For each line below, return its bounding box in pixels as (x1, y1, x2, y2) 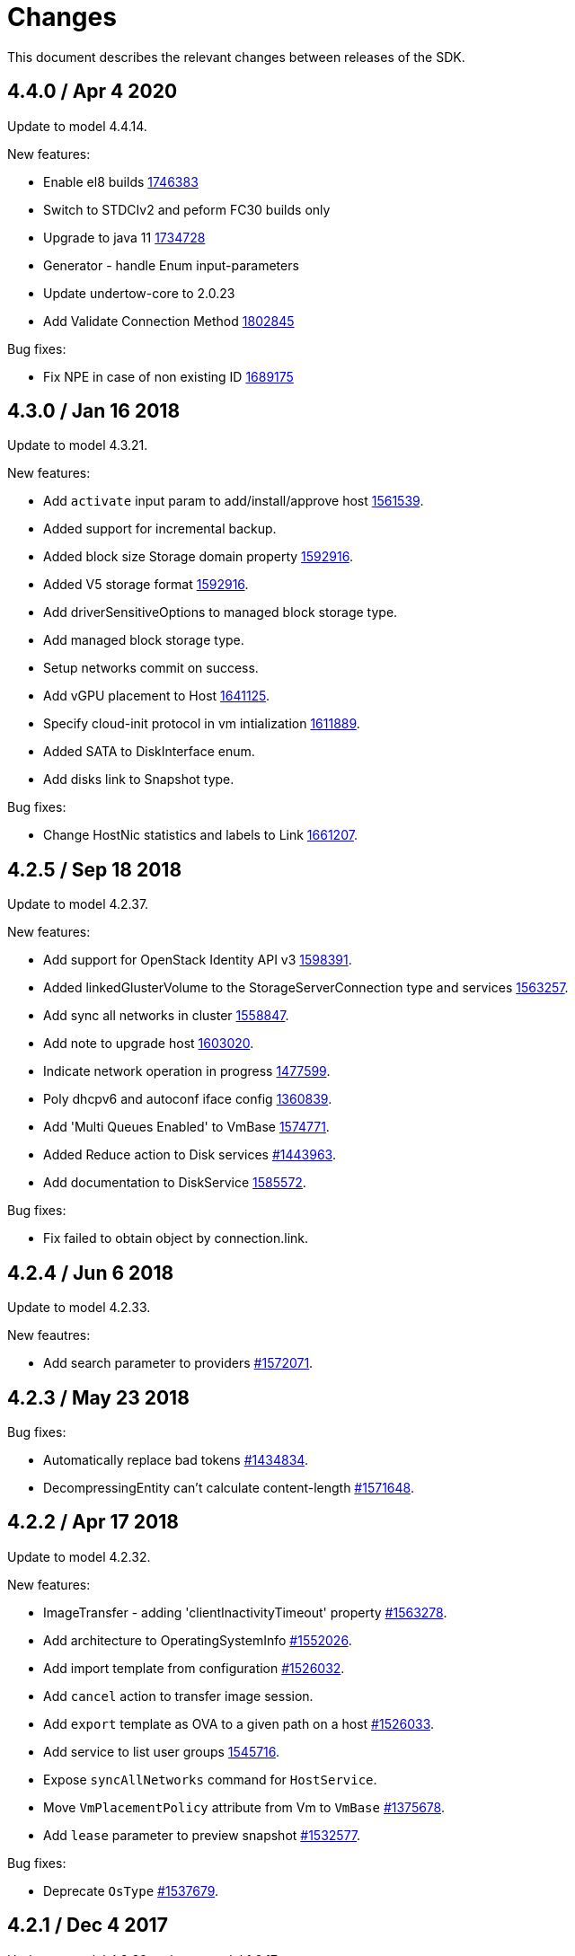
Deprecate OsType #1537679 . (43, 1882, 219, 1899)
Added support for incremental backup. (43, 521, 277, 537)
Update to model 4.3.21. (7, 437, 148, 454)
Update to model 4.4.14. (7, 118, 147, 134)
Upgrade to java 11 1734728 (43, 229, 206, 245)
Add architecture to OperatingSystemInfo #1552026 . (43, 1632, 352, 1648)
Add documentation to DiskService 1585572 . (43, 1175, 306, 1191)
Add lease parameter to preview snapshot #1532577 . (43, 1827, 361, 1843)
